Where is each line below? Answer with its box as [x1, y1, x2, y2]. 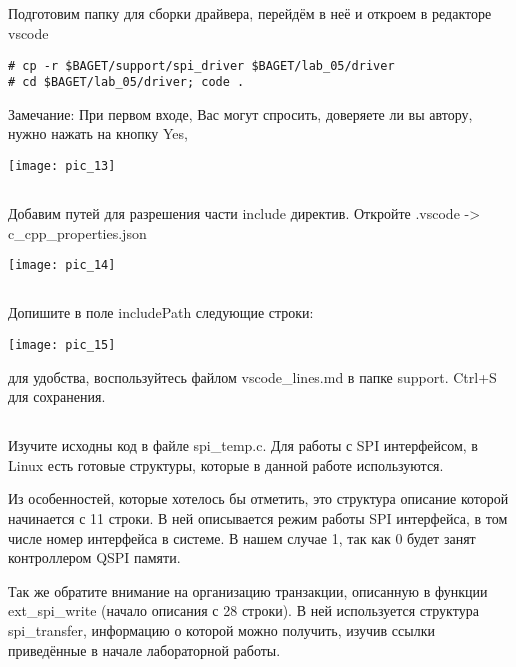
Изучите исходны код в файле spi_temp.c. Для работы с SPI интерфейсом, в [8, 435, 478, 456]
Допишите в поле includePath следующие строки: [8, 302, 314, 323]
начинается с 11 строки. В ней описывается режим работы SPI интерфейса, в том [8, 507, 508, 528]
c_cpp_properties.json [8, 222, 147, 243]
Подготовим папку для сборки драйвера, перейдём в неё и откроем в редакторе [8, 3, 492, 24]
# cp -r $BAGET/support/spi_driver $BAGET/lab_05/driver [8, 58, 395, 73]
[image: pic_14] [8, 258, 116, 273]
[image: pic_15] [8, 337, 116, 352]
